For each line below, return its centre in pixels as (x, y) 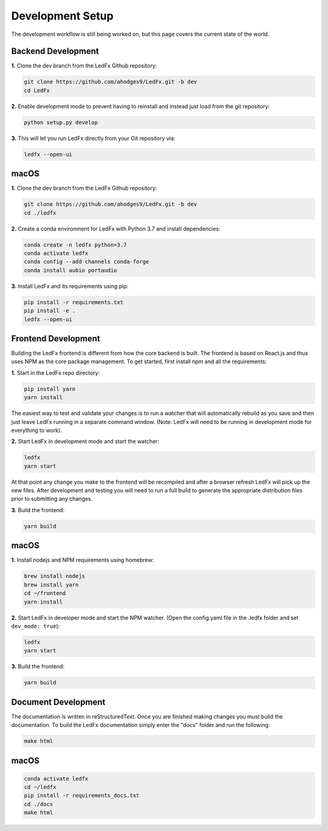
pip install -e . (50, 311)
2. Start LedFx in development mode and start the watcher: (85, 442)
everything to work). (36, 430)
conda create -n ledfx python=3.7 (75, 245)
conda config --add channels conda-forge (87, 262)
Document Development (58, 702)
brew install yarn (51, 585)
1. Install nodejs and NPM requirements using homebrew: (83, 560)
